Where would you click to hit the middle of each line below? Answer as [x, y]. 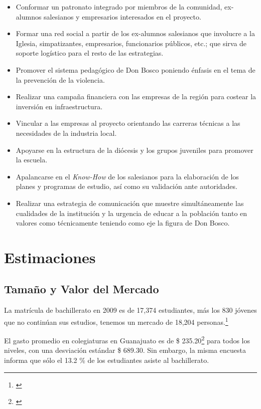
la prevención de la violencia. [60, 79]
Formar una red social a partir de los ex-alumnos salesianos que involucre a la [135, 33]
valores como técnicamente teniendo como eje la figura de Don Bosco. [123, 223]
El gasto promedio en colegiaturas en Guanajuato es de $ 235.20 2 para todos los [127, 340]
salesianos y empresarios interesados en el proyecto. [122, 16]
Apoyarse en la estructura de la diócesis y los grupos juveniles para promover [135, 150]
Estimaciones [50, 257]
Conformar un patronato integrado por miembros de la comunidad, [119, 7]
